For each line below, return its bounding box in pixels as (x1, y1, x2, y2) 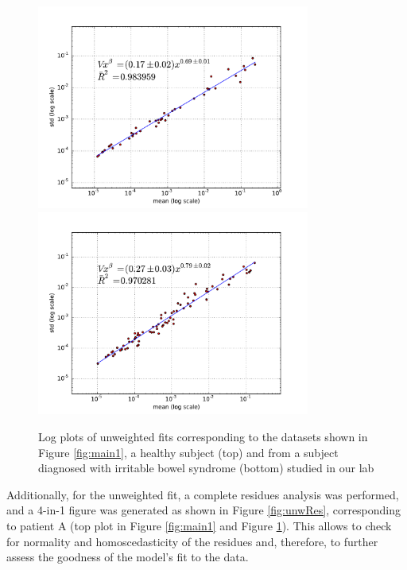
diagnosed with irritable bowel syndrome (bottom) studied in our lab (38, 459, 374, 476)
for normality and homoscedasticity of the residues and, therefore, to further (6, 533, 378, 549)
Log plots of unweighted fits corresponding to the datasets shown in (38, 428, 368, 444)
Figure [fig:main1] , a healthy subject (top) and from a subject (38, 444, 339, 460)
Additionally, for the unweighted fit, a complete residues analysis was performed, (6, 486, 399, 502)
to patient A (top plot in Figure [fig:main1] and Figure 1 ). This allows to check (6, 517, 392, 533)
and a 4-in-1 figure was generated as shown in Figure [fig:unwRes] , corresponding (6, 502, 401, 518)
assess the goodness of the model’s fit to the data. (6, 549, 249, 565)
